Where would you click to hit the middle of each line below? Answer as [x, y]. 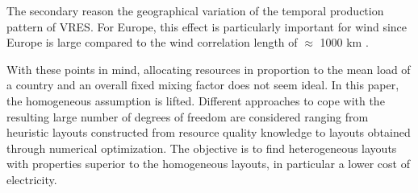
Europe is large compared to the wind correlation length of [152, 42]
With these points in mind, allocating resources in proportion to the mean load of [209, 69]
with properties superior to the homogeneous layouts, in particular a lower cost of [208, 164]
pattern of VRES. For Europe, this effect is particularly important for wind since [207, 26]
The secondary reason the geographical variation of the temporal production [195, 10]
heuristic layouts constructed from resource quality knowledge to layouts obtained [209, 132]
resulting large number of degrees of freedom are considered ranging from [188, 116]
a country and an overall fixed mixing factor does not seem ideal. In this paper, [203, 85]
